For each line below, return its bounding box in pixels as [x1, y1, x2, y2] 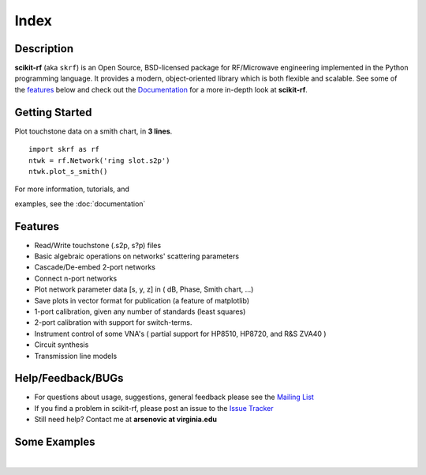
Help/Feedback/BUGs [14, 371, 124, 385]
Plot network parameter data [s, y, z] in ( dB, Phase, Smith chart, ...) [34, 285, 254, 294]
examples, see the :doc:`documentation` [14, 198, 146, 209]
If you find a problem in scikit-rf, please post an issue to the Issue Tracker [34, 403, 274, 413]
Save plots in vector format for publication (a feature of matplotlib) [34, 296, 250, 305]
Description [14, 42, 74, 55]
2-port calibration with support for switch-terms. [34, 318, 192, 327]
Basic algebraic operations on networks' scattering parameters [34, 251, 240, 261]
